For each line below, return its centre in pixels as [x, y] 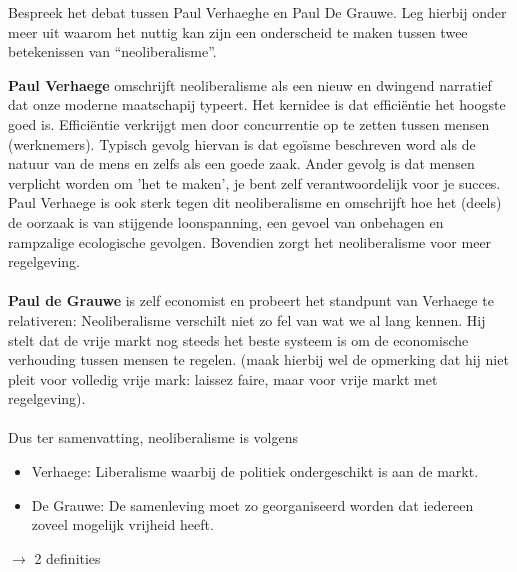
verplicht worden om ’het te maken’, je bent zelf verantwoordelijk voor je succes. [254, 182]
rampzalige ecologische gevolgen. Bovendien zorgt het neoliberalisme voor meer [250, 241]
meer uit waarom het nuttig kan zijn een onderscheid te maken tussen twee [238, 31]
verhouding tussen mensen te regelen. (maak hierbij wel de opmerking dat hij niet [258, 359]
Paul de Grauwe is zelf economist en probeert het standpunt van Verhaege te [251, 300]
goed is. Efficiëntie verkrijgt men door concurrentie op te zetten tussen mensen [249, 123]
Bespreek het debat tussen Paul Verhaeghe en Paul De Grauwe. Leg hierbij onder [257, 12]
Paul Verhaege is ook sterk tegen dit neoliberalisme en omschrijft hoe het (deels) [255, 202]
